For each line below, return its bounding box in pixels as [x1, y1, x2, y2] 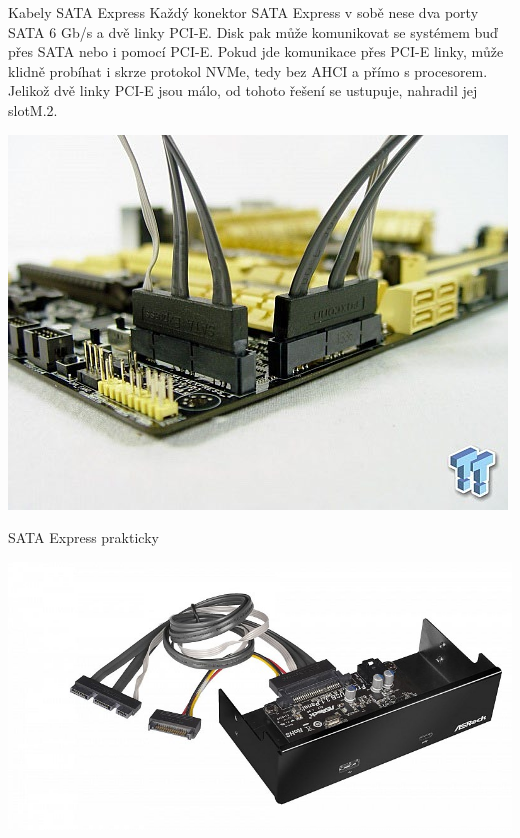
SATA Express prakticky [8, 527, 159, 548]
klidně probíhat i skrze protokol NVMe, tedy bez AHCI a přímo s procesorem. [8, 60, 488, 81]
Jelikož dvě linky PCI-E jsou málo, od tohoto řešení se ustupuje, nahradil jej [8, 80, 478, 101]
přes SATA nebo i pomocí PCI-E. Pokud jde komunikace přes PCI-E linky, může [8, 41, 504, 62]
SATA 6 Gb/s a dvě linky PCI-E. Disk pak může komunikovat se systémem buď [8, 21, 498, 42]
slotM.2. [8, 99, 58, 120]
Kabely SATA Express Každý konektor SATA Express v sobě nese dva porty [8, 2, 479, 22]
